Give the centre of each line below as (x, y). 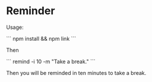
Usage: (15, 27)
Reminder (31, 11)
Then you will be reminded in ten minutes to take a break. (76, 73)
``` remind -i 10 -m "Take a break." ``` (51, 61)
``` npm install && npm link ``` (41, 38)
